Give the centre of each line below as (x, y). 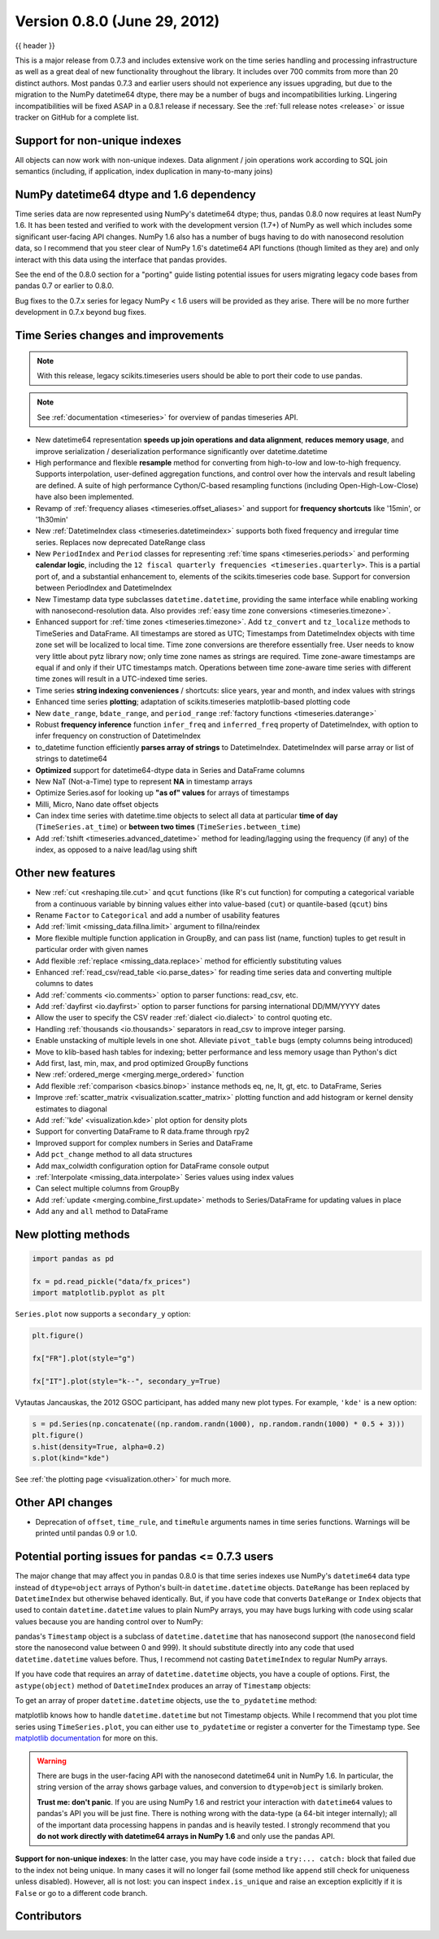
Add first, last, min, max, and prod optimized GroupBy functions (142, 1063)
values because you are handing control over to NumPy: (109, 1621)
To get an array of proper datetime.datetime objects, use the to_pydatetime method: (166, 1701)
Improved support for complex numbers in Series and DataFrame (144, 1142)
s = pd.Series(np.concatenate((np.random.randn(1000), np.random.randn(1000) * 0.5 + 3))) (219, 1424)
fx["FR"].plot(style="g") (84, 1358)
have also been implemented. (85, 497)
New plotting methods (72, 1234)
